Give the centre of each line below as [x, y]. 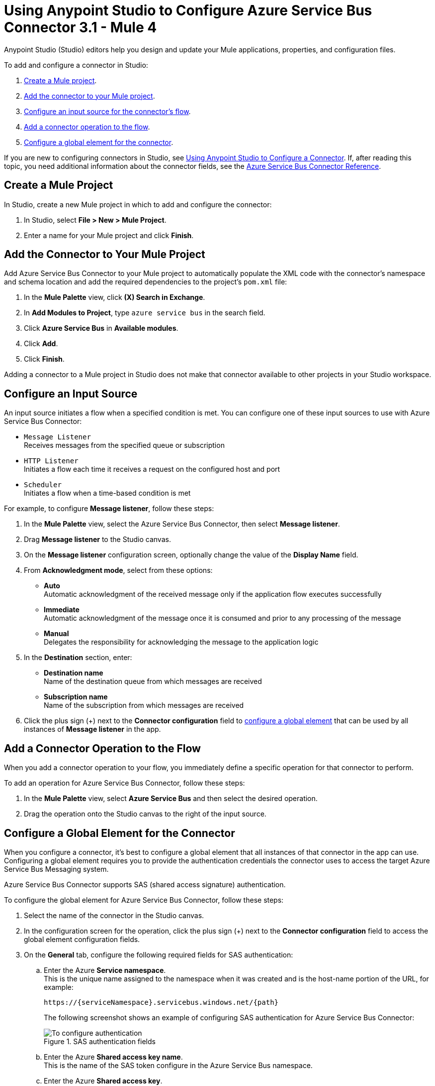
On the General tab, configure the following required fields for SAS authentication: [159, 954]
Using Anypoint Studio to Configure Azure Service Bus [188, 10]
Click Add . [41, 344]
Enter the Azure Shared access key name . [113, 1057]
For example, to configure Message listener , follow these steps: [109, 509]
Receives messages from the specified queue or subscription [124, 445]
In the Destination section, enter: [78, 658]
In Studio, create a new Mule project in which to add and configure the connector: [138, 204]
